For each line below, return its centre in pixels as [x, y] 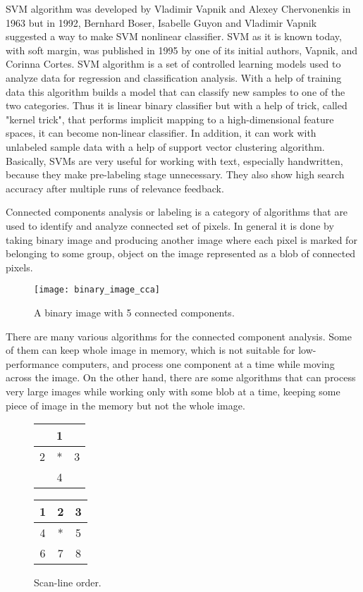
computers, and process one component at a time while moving [198, 363]
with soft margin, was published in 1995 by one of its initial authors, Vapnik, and [182, 50]
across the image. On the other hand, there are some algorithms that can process [181, 377]
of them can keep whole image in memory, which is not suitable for [150, 350]
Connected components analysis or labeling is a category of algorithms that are [177, 212]
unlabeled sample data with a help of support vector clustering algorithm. [165, 146]
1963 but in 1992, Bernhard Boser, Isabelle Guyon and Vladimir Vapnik [161, 22]
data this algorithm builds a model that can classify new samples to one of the [176, 91]
